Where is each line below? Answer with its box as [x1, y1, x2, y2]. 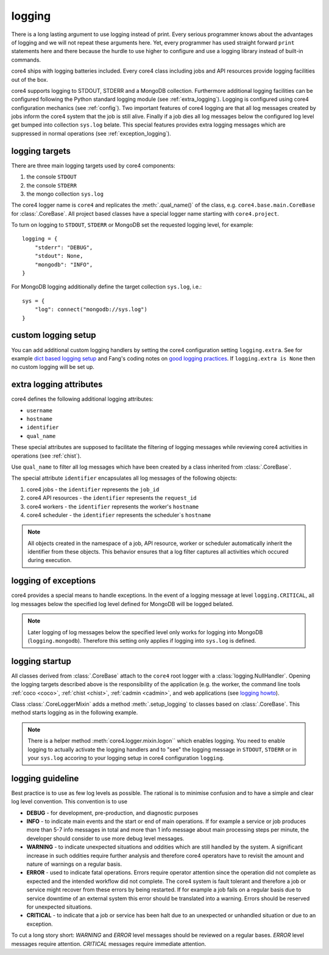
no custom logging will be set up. [11, 364, 94, 371]
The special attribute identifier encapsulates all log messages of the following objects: [11, 474, 238, 482]
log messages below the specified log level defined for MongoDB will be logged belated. [11, 600, 234, 607]
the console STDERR [26, 181, 77, 189]
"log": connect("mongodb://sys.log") [34, 306, 147, 313]
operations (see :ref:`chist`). [11, 452, 82, 459]
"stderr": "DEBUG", [34, 244, 93, 251]
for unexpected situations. [26, 903, 93, 910]
